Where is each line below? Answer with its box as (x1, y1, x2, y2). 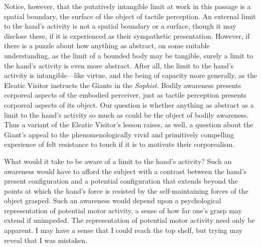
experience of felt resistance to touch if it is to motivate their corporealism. (4, 139, 235, 149)
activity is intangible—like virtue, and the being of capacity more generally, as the (4, 70, 257, 80)
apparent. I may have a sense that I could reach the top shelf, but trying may (4, 225, 243, 235)
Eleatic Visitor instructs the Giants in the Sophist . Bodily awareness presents (4, 79, 241, 90)
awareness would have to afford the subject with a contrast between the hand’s (4, 166, 247, 176)
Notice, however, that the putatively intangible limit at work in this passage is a (4, 1, 251, 11)
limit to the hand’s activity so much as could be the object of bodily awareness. (4, 109, 249, 120)
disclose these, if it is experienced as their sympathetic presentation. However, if (4, 30, 250, 41)
